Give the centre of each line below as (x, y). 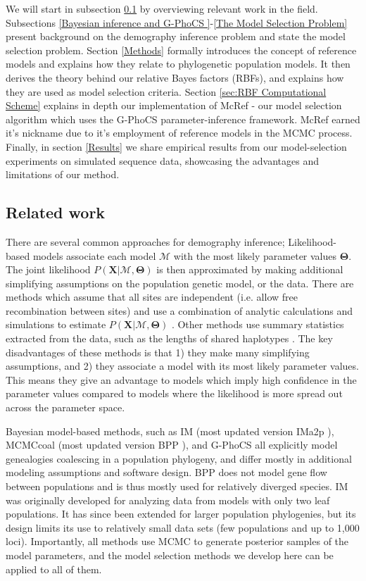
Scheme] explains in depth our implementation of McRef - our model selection (174, 105)
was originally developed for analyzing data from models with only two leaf (168, 500)
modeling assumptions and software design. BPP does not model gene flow (166, 472)
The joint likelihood (48, 269)
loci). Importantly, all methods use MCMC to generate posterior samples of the (177, 541)
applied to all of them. (54, 569)
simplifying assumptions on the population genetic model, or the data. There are (180, 283)
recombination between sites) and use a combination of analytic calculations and (179, 310)
